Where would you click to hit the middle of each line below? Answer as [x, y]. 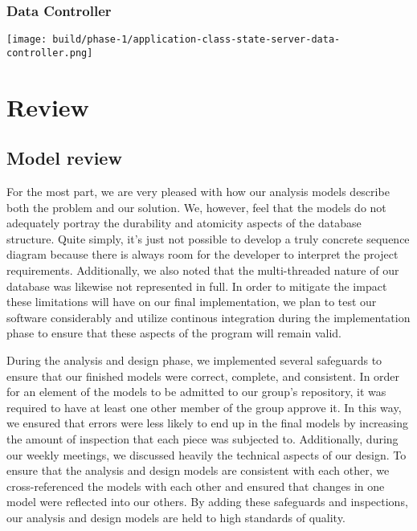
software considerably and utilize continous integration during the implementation [208, 317]
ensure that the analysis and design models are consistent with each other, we [198, 470]
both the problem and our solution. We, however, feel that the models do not [196, 207]
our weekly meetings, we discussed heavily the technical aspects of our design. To [206, 454]
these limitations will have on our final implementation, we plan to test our [192, 302]
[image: [27, 40]
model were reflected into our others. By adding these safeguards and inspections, [207, 502]
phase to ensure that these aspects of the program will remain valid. [174, 333]
